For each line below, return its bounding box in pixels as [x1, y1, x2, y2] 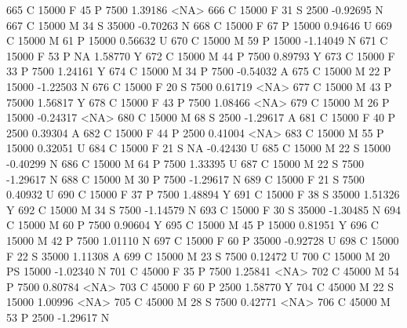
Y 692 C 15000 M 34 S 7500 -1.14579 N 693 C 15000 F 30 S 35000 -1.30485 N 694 [6, 201, 401, 217]
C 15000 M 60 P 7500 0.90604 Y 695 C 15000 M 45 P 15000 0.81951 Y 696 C [6, 217, 379, 233]
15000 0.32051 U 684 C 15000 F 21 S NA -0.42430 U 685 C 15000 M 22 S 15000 [6, 140, 391, 156]
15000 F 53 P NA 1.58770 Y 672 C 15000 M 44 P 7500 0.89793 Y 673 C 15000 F [6, 47, 395, 64]
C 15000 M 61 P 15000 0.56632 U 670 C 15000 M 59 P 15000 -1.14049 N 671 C [6, 32, 388, 49]
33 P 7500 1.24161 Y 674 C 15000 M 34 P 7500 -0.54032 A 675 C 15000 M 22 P [6, 63, 391, 79]
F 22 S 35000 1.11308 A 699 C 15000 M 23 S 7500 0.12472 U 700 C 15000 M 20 [6, 247, 390, 264]
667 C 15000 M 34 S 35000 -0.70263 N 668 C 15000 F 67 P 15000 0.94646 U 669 [6, 16, 392, 33]
